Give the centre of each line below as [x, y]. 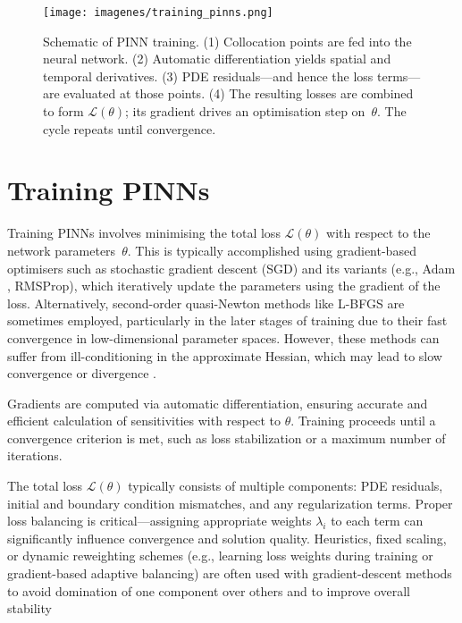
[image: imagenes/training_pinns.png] [158, 13]
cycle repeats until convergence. [130, 128]
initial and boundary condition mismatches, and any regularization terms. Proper [230, 503]
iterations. [35, 455]
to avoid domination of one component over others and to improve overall [209, 590]
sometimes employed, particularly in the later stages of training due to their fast [227, 320]
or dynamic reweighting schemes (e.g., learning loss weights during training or [220, 556]
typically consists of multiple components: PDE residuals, [286, 486]
